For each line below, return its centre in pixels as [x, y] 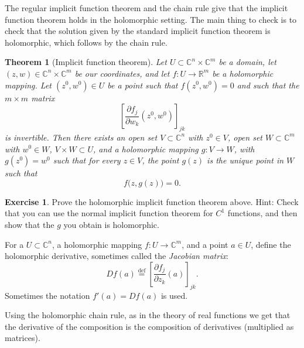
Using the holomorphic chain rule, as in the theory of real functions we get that [148, 315]
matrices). [23, 338]
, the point [160, 160]
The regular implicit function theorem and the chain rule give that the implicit [146, 8]
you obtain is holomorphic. [111, 224]
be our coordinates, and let [122, 73]
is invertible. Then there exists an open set [81, 137]
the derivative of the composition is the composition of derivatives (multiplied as [149, 326]
